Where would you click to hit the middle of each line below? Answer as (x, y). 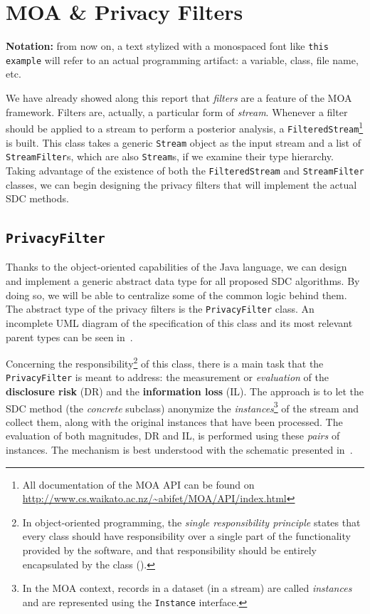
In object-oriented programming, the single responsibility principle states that (191, 522)
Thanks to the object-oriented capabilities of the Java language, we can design (176, 267)
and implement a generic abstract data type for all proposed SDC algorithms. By (183, 281)
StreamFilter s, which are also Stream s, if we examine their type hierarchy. (170, 156)
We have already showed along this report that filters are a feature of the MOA (179, 98)
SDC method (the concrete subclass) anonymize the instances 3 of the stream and (182, 407)
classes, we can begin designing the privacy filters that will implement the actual (181, 184)
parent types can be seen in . (69, 337)
